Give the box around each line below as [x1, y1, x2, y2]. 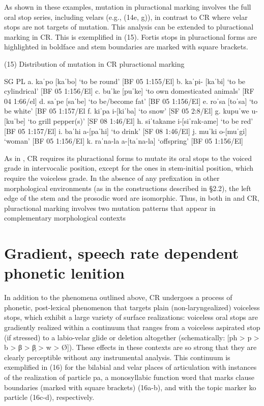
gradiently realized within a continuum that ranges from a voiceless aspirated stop [4, 321, 260, 332]
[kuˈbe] [4, 115, 26, 126]
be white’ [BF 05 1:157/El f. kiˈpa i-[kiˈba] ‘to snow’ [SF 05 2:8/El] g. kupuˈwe [4, 105, 249, 116]
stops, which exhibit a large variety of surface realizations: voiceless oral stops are [4, 312, 258, 322]
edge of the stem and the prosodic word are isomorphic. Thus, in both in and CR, [4, 193, 259, 203]
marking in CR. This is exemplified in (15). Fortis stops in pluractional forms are [4, 31, 257, 42]
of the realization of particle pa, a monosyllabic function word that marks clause [4, 371, 254, 382]
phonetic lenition [4, 262, 125, 283]
